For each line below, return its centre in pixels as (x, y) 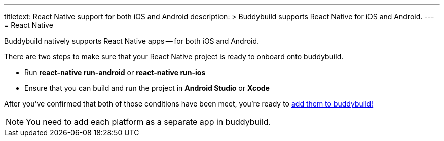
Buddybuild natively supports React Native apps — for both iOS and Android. (132, 41)
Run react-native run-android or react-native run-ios (115, 72)
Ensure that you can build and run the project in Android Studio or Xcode (147, 88)
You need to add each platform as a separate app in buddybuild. (149, 122)
